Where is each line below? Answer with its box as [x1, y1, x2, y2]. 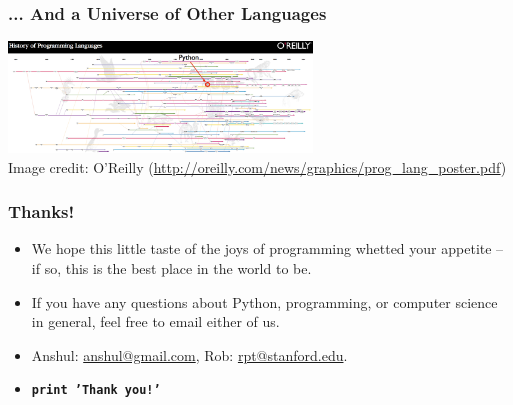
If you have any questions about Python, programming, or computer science [31, 291, 498, 312]
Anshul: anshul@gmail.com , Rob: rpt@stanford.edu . [31, 344, 348, 365]
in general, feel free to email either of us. [31, 311, 280, 332]
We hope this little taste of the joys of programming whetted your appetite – [31, 238, 504, 259]
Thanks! [8, 199, 75, 224]
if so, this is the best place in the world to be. [31, 257, 312, 278]
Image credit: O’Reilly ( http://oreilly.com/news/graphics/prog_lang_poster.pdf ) [8, 156, 507, 177]
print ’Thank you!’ [31, 383, 161, 398]
